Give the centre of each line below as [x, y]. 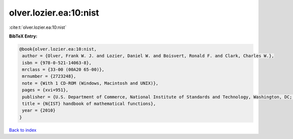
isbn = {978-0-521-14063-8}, [57, 63]
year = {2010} [39, 110]
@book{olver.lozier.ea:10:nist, [58, 49]
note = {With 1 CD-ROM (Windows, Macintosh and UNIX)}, [90, 83]
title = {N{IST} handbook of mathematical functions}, [89, 104]
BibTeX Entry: [23, 36]
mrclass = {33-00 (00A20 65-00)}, [63, 70]
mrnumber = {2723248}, [49, 76]
